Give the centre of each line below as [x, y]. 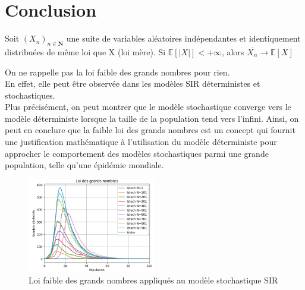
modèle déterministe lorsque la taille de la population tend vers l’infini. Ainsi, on [152, 118]
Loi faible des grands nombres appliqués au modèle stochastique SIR [153, 280]
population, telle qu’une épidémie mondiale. [84, 165]
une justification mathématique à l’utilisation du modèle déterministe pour [141, 142]
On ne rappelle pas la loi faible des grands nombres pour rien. [117, 72]
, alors [233, 51]
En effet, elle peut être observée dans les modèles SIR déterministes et [133, 83]
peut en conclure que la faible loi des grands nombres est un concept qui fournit [150, 130]
